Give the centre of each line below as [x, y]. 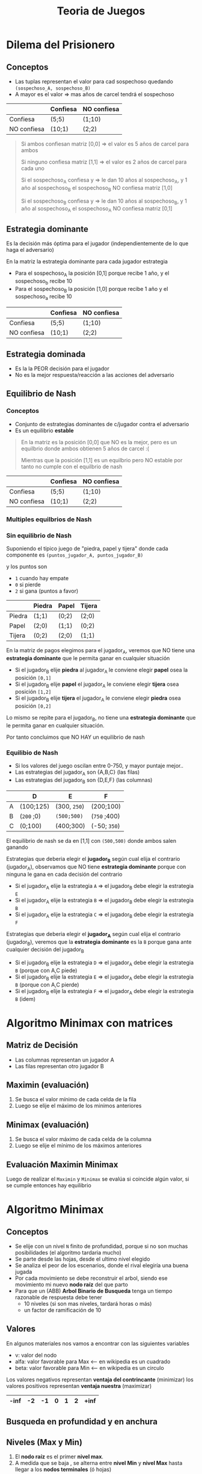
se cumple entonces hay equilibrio [49, 1185]
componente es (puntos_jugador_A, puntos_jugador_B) [75, 555]
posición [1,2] [33, 692]
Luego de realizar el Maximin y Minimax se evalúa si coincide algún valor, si [98, 1179]
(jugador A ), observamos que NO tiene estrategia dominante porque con [96, 867]
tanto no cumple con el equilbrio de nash [72, 466]
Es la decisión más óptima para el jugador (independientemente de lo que [97, 243]
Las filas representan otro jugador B [59, 1066]
